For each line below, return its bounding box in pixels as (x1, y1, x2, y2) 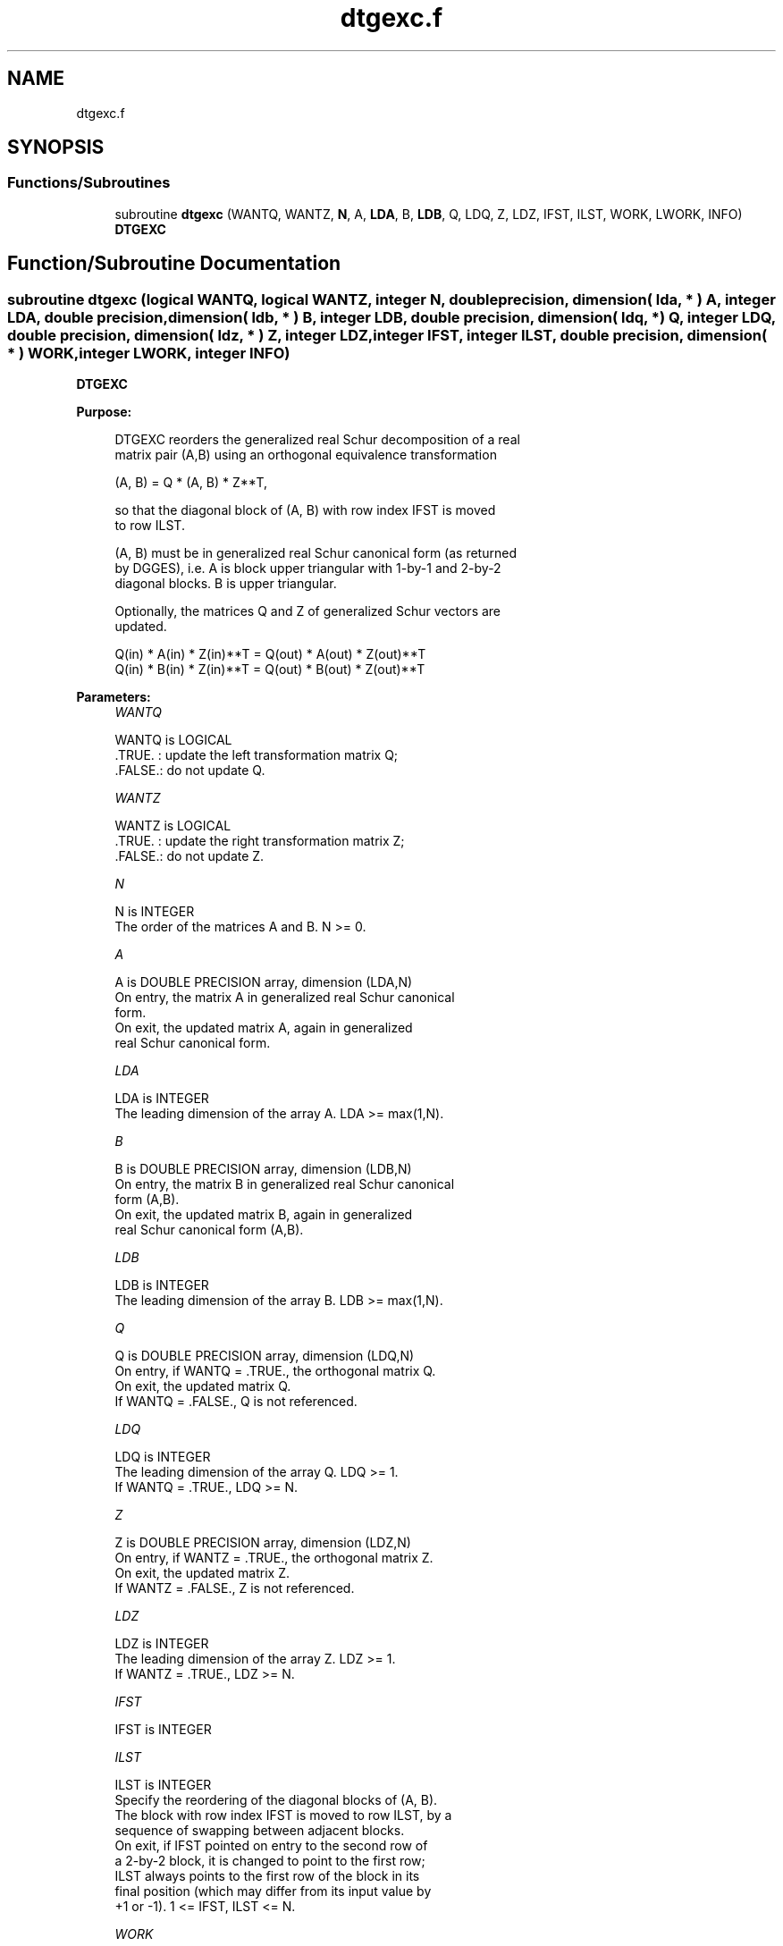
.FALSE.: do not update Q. (114, 762, 265, 779)
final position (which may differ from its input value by (114, 1883, 432, 1900)
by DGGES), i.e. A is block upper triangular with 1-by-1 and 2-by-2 (114, 560, 501, 577)
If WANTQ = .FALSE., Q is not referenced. (114, 1394, 358, 1410)
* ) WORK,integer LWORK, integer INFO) (7, 343, 290, 362)
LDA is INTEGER (114, 1091, 209, 1107)
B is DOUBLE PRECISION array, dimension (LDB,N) (114, 1161, 412, 1177)
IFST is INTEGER (114, 1722, 212, 1738)
